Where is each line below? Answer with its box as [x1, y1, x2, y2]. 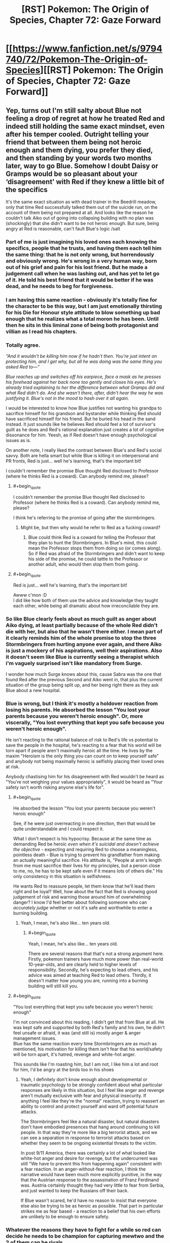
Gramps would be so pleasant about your [6, 169, 138, 178]
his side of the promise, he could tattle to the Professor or [28, 556, 148, 562]
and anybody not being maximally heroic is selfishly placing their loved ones [6, 758, 164, 764]
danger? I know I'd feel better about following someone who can [13, 899, 147, 905]
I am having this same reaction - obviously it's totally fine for [6, 296, 157, 303]
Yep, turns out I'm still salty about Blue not [6, 106, 142, 115]
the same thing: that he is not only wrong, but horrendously [6, 251, 154, 258]
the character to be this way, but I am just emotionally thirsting [6, 303, 162, 310]
